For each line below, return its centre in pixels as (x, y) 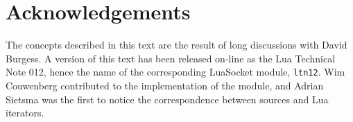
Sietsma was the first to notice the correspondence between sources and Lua (167, 99)
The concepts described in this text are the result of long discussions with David (176, 45)
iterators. (25, 113)
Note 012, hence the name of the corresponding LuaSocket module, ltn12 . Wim (175, 72)
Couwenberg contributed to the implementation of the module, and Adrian (165, 85)
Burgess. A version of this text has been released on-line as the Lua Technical (171, 58)
